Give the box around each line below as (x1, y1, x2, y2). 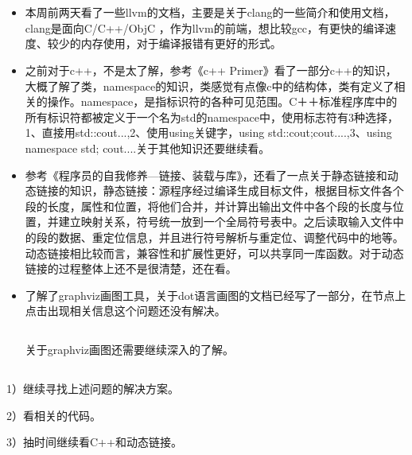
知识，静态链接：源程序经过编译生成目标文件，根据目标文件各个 (69, 182, 404, 199)
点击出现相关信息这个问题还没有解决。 (25, 302, 226, 319)
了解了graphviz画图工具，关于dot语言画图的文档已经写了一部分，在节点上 (25, 286, 406, 303)
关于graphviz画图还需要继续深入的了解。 (25, 341, 234, 358)
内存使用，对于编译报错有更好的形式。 (80, 35, 282, 52)
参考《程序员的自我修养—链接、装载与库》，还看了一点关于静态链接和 (25, 166, 387, 183)
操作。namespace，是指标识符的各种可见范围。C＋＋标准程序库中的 (47, 93, 398, 110)
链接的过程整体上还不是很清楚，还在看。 (25, 260, 237, 277)
